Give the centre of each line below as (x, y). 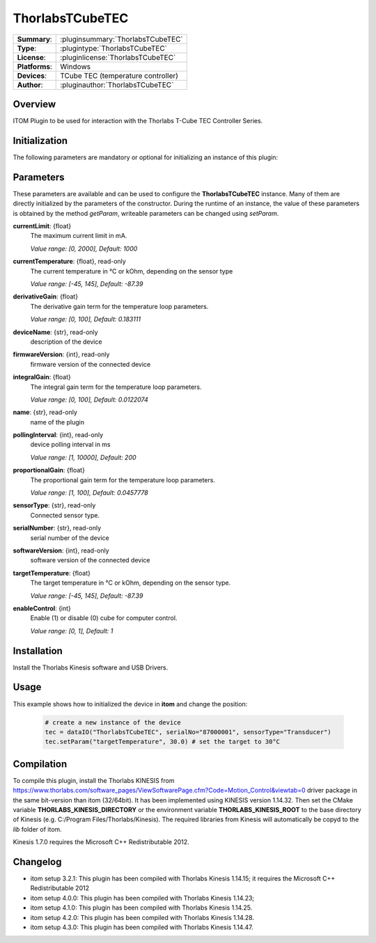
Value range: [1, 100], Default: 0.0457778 (89, 493)
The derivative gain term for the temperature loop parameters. (119, 306)
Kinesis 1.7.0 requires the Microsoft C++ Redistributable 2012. (101, 842)
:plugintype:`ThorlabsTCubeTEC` (113, 48)
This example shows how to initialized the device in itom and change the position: (130, 704)
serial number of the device (70, 538)
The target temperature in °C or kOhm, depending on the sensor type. (131, 583)
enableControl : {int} (42, 608)
